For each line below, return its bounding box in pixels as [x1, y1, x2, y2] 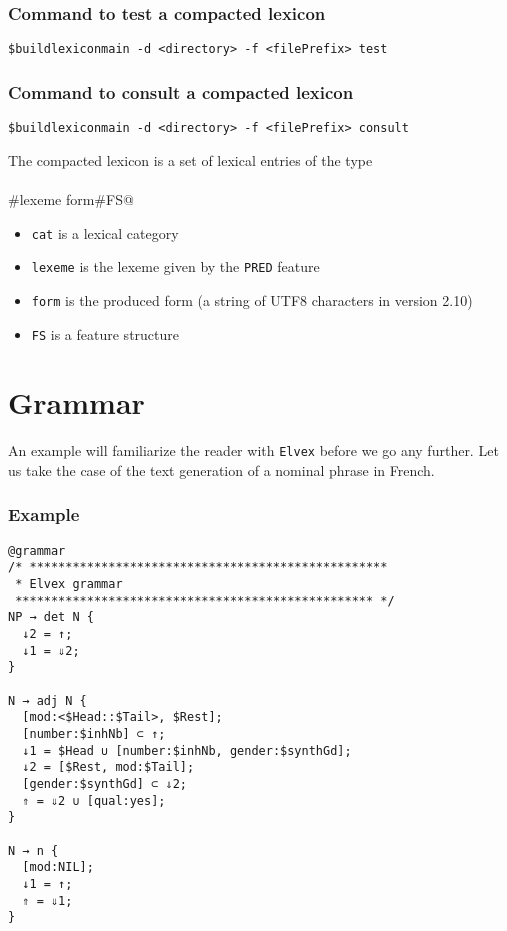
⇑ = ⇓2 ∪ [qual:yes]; [22, 793, 166, 808]
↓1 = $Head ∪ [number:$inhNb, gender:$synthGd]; [22, 743, 352, 758]
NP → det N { [8, 610, 94, 625]
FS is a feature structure [31, 323, 179, 344]
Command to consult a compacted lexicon [8, 79, 354, 104]
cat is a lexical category [31, 222, 179, 243]
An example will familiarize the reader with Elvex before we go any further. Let [8, 440, 499, 461]
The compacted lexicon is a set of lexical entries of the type [8, 149, 373, 170]
